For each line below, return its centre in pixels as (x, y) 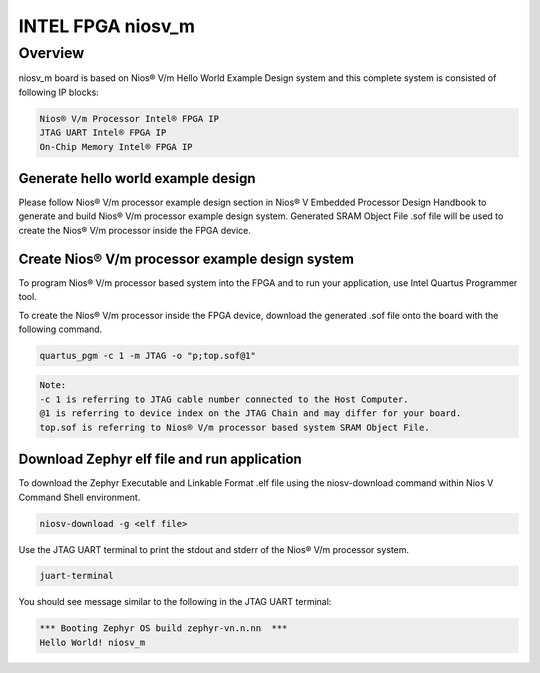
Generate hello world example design (137, 178)
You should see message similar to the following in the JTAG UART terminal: (175, 602)
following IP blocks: (58, 92)
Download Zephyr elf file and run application (160, 459)
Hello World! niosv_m (92, 642)
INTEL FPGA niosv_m (106, 26)
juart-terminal (76, 576)
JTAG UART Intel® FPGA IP (103, 133)
